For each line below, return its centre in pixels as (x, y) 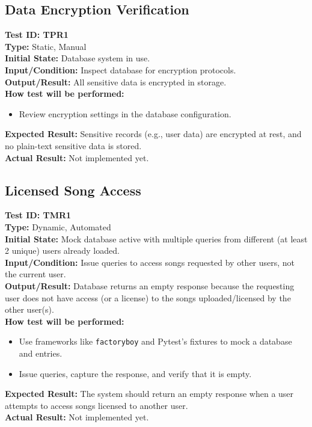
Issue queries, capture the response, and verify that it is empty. (135, 373)
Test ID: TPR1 (37, 35)
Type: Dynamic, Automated (58, 226)
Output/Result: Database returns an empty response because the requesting (150, 285)
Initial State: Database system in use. (78, 58)
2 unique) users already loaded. (62, 250)
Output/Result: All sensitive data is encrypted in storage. (116, 81)
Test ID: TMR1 (38, 215)
